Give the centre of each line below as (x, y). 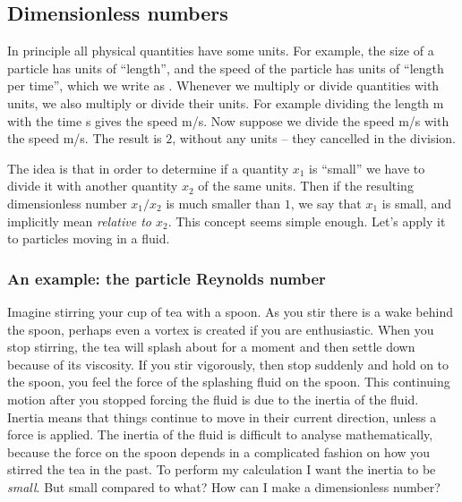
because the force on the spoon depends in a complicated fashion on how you (219, 451)
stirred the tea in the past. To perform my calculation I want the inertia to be (222, 469)
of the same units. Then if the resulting (306, 186)
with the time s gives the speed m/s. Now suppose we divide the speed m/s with (228, 120)
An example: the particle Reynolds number (167, 278)
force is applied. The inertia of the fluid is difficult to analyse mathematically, (220, 434)
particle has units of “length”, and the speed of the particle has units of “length (226, 68)
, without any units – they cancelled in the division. (314, 138)
